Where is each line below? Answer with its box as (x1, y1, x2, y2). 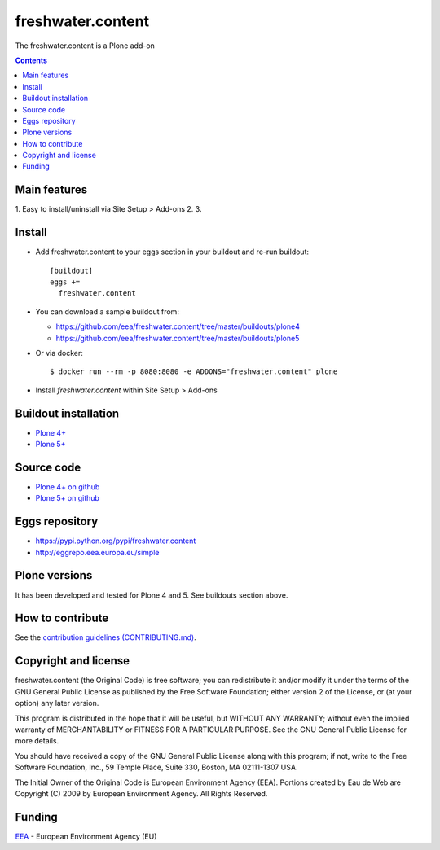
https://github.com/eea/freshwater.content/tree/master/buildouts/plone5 (55, 333, 300, 343)
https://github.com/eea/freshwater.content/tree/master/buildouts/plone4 (55, 322, 301, 331)
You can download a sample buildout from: (35, 306, 179, 317)
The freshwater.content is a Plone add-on (15, 41, 155, 50)
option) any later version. (15, 699, 99, 708)
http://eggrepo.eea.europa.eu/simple (35, 547, 160, 557)
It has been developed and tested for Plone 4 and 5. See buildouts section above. (15, 590, 288, 600)
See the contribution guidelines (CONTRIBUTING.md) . (15, 633, 196, 642)
